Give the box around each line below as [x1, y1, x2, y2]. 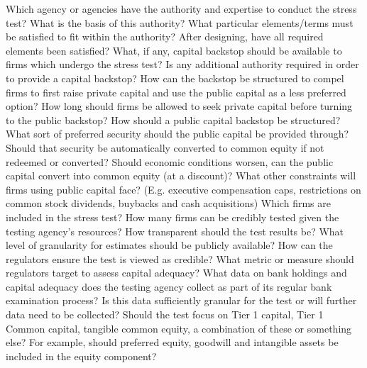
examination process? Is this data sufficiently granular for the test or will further [6, 293, 357, 308]
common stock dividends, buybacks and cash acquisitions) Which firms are [6, 196, 331, 211]
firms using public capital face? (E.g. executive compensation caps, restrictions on [6, 182, 361, 196]
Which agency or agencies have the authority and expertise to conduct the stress [6, 1, 357, 16]
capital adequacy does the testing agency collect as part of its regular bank [6, 279, 332, 294]
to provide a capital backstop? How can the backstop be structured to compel [6, 70, 344, 85]
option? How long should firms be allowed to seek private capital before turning [6, 99, 353, 113]
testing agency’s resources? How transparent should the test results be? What [6, 223, 344, 238]
